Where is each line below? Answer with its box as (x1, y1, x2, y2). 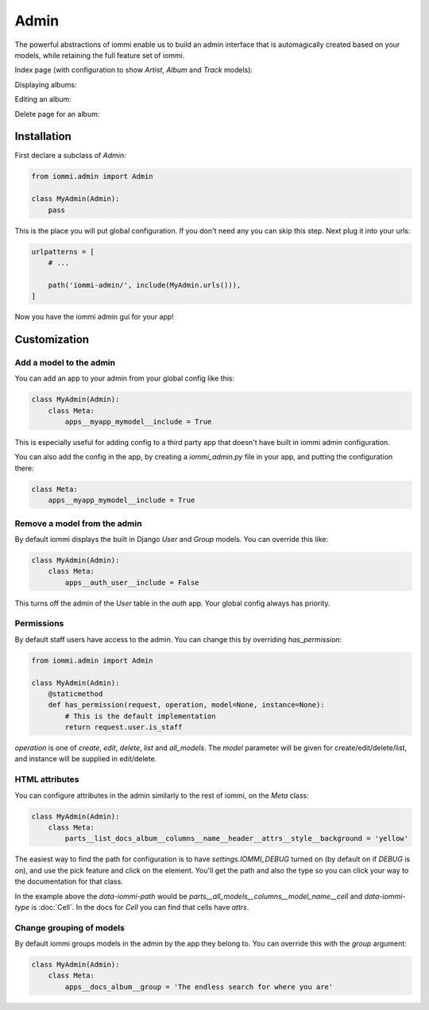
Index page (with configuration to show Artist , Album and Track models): (14, 65, 253, 75)
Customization (14, 332, 90, 346)
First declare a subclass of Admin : (14, 151, 126, 161)
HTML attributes (14, 774, 79, 785)
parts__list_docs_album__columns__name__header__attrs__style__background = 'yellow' (64, 834, 409, 843)
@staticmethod (48, 689, 103, 698)
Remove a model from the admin (14, 517, 142, 528)
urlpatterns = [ (31, 247, 95, 256)
